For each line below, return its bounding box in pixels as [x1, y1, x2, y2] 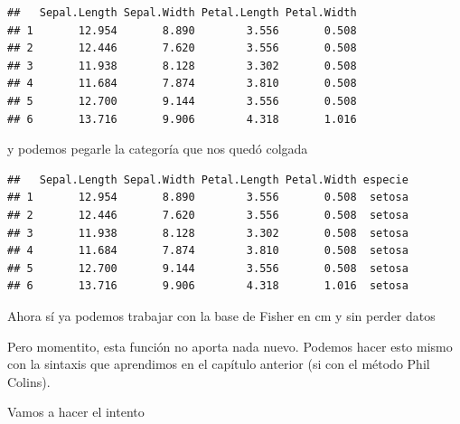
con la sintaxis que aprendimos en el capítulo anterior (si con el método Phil [7, 354, 430, 373]
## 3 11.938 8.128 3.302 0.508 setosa [7, 226, 408, 240]
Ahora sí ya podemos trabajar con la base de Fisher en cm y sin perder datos [7, 306, 436, 325]
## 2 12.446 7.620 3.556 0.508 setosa [7, 208, 408, 221]
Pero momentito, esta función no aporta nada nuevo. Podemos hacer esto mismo [7, 336, 453, 355]
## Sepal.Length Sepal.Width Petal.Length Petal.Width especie [7, 173, 408, 186]
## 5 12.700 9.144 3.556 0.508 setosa [7, 261, 408, 275]
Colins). [7, 372, 51, 391]
